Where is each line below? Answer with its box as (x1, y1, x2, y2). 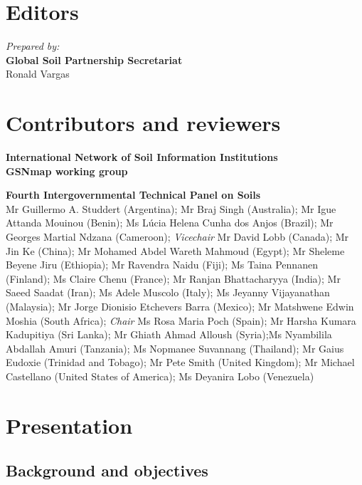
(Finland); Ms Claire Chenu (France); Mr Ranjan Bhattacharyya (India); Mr (6, 271, 341, 286)
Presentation (6, 410, 133, 439)
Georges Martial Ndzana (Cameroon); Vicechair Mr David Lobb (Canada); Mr (6, 229, 349, 244)
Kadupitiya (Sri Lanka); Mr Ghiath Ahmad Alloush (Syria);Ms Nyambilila (6, 327, 332, 342)
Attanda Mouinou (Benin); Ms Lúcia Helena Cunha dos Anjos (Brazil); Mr (6, 215, 334, 230)
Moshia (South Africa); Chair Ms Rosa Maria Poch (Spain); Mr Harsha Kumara (6, 313, 356, 328)
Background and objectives (6, 459, 208, 481)
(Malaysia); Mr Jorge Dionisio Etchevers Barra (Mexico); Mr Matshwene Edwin (6, 298, 354, 313)
